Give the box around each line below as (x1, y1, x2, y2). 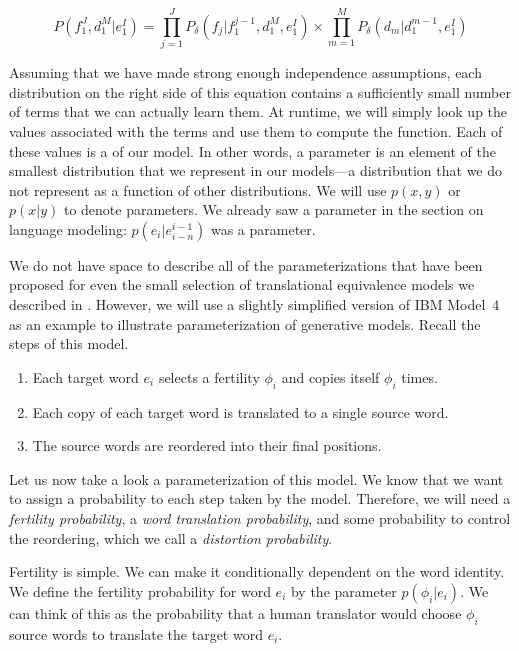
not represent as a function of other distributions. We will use (9, 179, 387, 200)
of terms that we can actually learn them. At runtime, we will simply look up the (9, 101, 508, 122)
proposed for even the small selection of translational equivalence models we (9, 274, 475, 295)
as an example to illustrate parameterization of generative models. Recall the (9, 313, 481, 334)
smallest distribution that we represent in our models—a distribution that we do (9, 160, 503, 181)
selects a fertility (158, 366, 260, 387)
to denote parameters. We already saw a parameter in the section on (63, 199, 484, 220)
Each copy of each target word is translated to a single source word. (32, 401, 449, 422)
